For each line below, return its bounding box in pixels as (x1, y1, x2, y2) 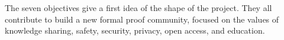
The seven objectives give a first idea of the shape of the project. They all (5, 2, 272, 13)
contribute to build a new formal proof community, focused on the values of (5, 13, 279, 25)
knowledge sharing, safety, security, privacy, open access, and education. (5, 24, 265, 37)
